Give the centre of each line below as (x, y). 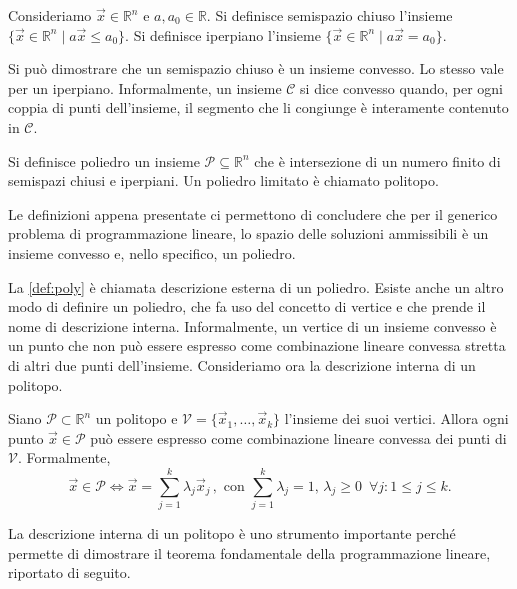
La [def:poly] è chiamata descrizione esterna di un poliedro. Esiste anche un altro (256, 286)
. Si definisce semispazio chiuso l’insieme (329, 15)
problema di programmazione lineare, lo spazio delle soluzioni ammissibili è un (248, 233)
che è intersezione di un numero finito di (377, 160)
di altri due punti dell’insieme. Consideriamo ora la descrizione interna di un (242, 364)
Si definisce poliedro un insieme (104, 160)
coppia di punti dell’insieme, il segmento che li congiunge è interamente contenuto (258, 107)
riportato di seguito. (69, 572)
